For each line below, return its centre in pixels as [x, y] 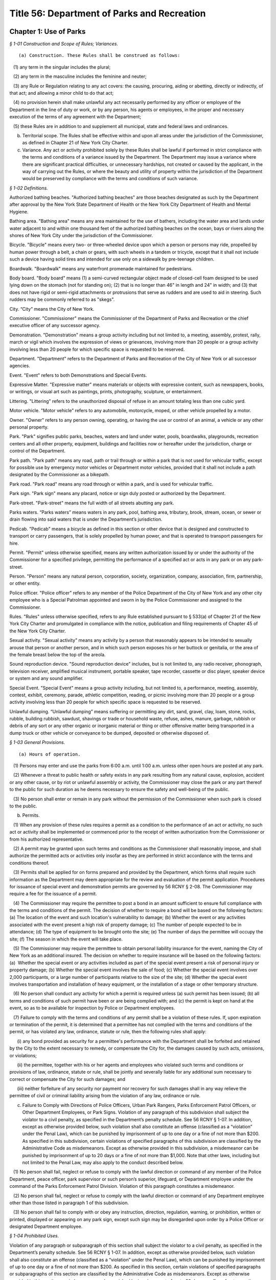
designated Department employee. [46, 1227]
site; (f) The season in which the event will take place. [66, 939]
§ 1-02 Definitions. [29, 188]
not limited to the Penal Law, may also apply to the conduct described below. [103, 1162]
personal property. [29, 427]
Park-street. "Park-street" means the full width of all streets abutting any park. [92, 503]
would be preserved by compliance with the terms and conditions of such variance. [110, 179]
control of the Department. [38, 451]
